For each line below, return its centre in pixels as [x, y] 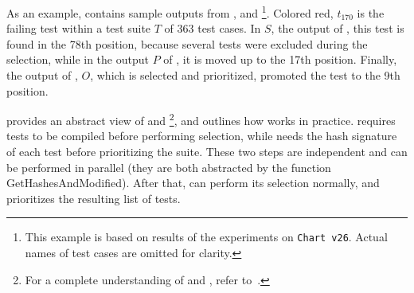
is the [371, 12]
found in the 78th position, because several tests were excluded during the [187, 43]
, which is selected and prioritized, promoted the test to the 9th [245, 75]
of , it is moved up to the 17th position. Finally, [280, 59]
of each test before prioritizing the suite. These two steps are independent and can [207, 152]
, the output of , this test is [338, 28]
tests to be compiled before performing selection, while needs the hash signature [202, 136]
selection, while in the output [78, 59]
